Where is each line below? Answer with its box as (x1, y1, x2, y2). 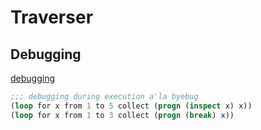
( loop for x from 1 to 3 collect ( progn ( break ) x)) (10, 110, 235, 120)
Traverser (10, 6, 94, 29)
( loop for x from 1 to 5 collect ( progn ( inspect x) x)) (10, 101, 253, 111)
